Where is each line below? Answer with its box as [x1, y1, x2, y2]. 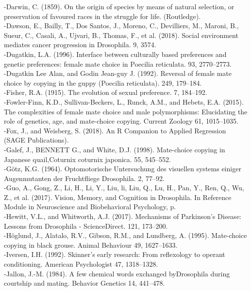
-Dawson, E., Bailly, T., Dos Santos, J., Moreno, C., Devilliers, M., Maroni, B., [4, 20, 239, 31]
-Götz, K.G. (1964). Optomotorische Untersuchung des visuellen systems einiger [4, 164, 241, 174]
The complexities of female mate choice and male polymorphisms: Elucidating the [4, 106, 248, 116]
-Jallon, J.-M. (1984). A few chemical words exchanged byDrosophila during [4, 268, 230, 278]
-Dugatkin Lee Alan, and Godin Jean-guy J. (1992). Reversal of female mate [4, 68, 232, 78]
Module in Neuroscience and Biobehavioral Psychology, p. [4, 201, 176, 212]
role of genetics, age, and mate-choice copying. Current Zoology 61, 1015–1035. [4, 116, 238, 126]
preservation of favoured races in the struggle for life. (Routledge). [4, 11, 201, 21]
